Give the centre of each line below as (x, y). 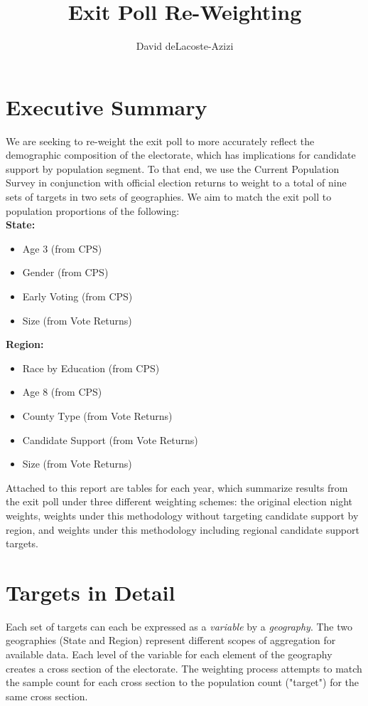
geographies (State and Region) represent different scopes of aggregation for (171, 640)
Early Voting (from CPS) (77, 296)
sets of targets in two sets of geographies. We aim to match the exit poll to (169, 197)
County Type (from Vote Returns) (97, 415)
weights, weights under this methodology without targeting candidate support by (182, 515)
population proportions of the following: (93, 210)
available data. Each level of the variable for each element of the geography (169, 654)
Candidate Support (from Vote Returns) (110, 439)
